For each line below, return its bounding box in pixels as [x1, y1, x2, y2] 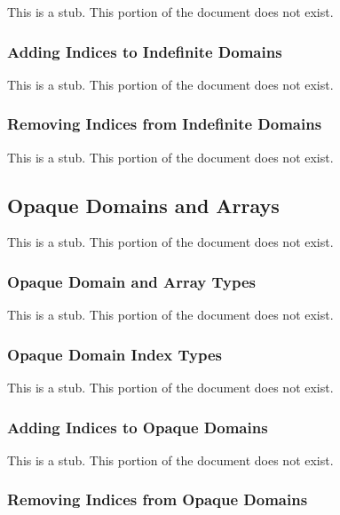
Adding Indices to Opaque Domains [7, 416, 268, 438]
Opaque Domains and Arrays [7, 191, 280, 218]
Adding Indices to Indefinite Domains [7, 40, 282, 62]
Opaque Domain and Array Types [7, 270, 256, 292]
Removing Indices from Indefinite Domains [7, 113, 322, 135]
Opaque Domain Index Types [7, 343, 222, 365]
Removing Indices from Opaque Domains [7, 488, 308, 511]
